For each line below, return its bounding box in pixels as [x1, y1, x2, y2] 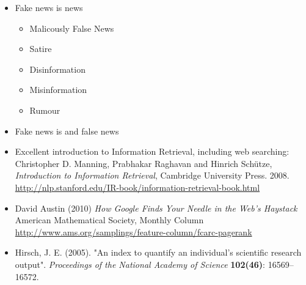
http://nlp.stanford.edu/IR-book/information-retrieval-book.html [15, 180, 260, 193]
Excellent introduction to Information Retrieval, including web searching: [15, 145, 290, 158]
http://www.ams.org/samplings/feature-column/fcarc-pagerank [15, 225, 252, 238]
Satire [29, 42, 52, 55]
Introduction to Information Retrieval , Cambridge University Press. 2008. [15, 169, 290, 182]
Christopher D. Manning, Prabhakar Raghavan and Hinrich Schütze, [15, 157, 272, 169]
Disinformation [29, 62, 86, 75]
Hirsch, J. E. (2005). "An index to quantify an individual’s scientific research [15, 246, 302, 259]
